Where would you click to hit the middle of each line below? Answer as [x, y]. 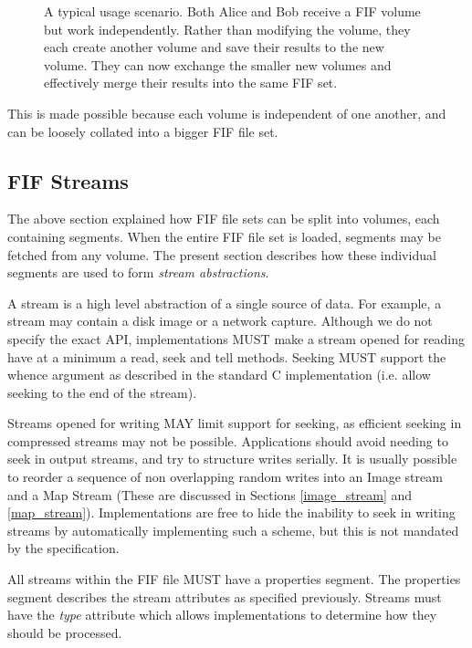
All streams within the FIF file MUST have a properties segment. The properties [234, 579]
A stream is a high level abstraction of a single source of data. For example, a [225, 303]
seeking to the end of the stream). [102, 392]
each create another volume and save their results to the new [214, 47]
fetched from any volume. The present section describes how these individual [222, 254]
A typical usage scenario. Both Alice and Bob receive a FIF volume [232, 11]
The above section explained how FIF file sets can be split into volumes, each [224, 219]
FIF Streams [68, 180]
